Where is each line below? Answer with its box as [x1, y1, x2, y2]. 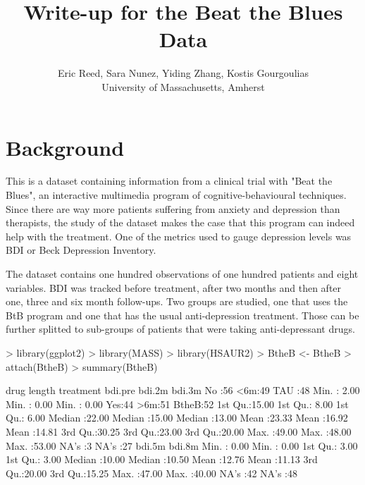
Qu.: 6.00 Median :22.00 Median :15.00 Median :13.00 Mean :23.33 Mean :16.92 [6, 410, 348, 425]
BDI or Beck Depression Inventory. [6, 242, 156, 257]
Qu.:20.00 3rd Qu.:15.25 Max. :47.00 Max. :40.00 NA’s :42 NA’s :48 [6, 465, 298, 480]
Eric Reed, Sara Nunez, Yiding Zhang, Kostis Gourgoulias [58, 66, 309, 80]
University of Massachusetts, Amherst [101, 79, 265, 94]
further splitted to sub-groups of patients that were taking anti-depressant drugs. [6, 321, 355, 336]
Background [6, 133, 125, 161]
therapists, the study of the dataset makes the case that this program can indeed [6, 215, 355, 230]
